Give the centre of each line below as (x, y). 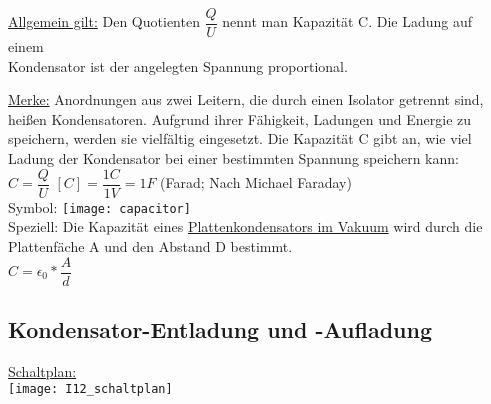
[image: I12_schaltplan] (90, 389)
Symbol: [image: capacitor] (99, 206)
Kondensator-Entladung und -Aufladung (220, 328)
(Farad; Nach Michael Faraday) (256, 182)
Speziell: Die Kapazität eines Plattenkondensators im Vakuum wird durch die (245, 226)
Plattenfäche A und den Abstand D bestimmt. (150, 245)
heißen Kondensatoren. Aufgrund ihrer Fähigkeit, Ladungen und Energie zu (240, 118)
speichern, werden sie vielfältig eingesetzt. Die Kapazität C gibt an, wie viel (240, 138)
